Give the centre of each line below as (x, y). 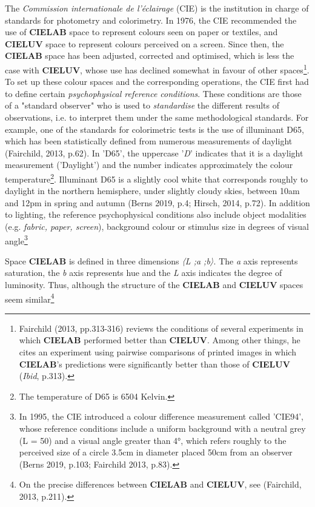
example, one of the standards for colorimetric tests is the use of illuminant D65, (154, 129)
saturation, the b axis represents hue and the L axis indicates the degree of (144, 273)
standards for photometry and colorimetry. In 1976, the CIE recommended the (151, 20)
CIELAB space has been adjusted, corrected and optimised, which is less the (150, 55)
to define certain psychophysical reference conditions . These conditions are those (153, 93)
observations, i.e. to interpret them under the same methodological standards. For (157, 117)
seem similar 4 (30, 298)
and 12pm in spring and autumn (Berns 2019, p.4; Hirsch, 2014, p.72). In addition (157, 202)
